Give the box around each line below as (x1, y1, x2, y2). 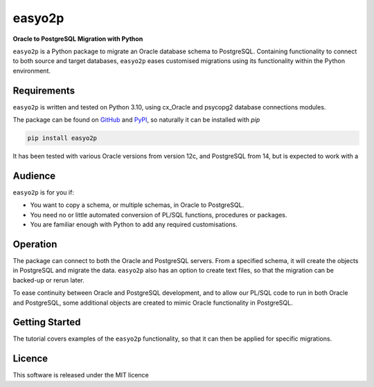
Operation (12, 238, 57, 250)
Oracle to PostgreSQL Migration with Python (12, 35, 143, 43)
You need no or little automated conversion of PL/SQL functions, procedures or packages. (30, 210, 287, 219)
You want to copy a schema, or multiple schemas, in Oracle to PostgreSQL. (30, 201, 244, 209)
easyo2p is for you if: (12, 188, 74, 197)
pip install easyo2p (27, 134, 97, 142)
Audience (12, 170, 56, 181)
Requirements (12, 84, 75, 96)
